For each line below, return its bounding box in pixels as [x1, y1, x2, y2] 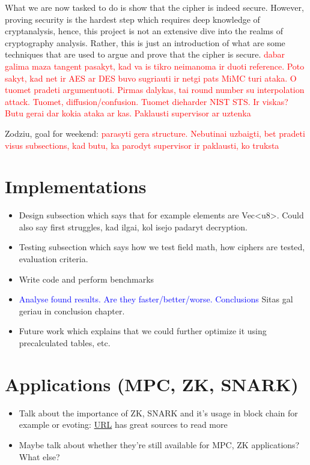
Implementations [5, 174, 147, 199]
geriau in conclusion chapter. [19, 304, 125, 317]
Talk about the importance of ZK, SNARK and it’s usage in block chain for [19, 406, 298, 419]
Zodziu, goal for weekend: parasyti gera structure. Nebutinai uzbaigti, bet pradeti [5, 127, 305, 139]
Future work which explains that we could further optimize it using [19, 325, 267, 337]
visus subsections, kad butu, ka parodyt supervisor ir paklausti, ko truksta [5, 139, 279, 151]
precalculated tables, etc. [19, 337, 111, 349]
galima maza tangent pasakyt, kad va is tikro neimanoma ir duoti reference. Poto [5, 59, 305, 72]
